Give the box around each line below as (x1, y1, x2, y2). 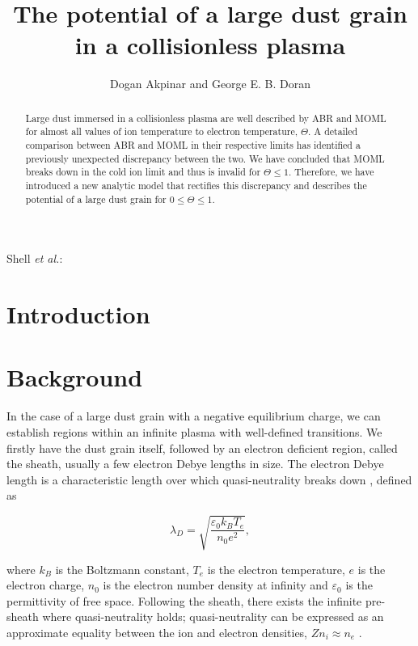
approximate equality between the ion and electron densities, (6, 623, 308, 640)
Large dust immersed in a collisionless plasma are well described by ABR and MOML (25, 111, 386, 125)
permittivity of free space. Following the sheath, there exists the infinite (6, 592, 362, 609)
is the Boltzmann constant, (55, 560, 189, 577)
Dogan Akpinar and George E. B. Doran (110, 75, 310, 92)
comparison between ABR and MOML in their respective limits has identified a (25, 138, 361, 152)
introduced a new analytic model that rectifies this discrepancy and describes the (25, 178, 367, 192)
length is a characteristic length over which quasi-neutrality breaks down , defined (6, 471, 412, 488)
